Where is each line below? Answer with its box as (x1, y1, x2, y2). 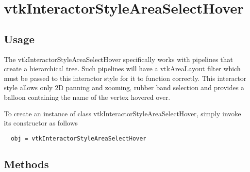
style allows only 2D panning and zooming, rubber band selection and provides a (4, 82, 244, 93)
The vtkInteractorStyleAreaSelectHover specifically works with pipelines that (4, 54, 233, 64)
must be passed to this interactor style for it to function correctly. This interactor (4, 73, 247, 83)
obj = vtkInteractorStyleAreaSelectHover (11, 135, 147, 142)
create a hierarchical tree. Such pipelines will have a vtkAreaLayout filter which (4, 63, 241, 74)
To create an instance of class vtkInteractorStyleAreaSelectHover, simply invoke (4, 108, 241, 118)
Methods (4, 156, 49, 171)
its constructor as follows (4, 118, 78, 128)
